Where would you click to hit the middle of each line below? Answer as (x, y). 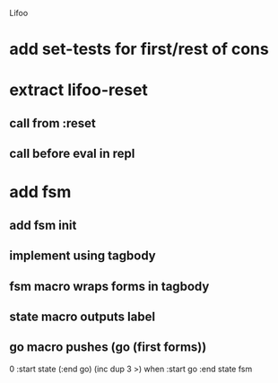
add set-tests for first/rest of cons (139, 49)
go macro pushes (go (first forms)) (108, 348)
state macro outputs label (82, 316)
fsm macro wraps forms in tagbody (109, 286)
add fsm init (43, 225)
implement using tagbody (83, 256)
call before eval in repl (72, 154)
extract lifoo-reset (78, 90)
